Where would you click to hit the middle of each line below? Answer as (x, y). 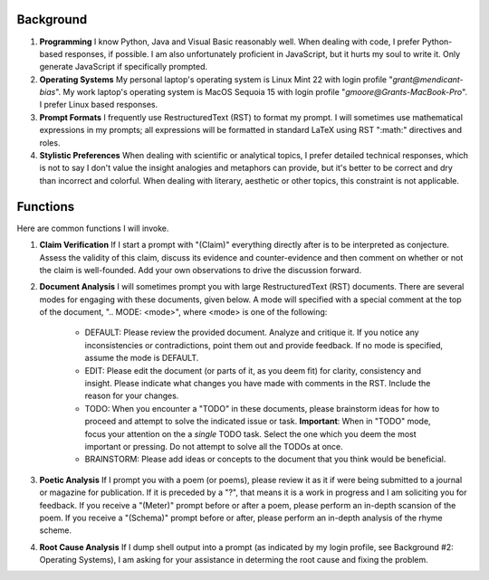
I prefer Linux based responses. (99, 105)
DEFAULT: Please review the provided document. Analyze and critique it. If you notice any (252, 333)
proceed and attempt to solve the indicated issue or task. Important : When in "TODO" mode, (258, 422)
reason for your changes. (132, 396)
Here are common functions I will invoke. (93, 228)
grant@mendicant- (428, 79)
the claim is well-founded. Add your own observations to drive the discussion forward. (201, 270)
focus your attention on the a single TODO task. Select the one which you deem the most (250, 433)
